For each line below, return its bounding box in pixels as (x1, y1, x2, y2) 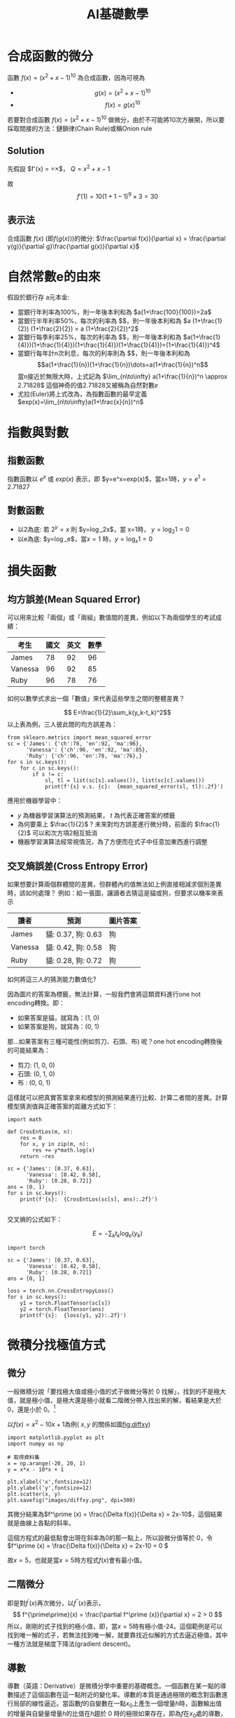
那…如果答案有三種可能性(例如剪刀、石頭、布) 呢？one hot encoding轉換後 (7, 1037, 222, 1045)
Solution (7, 144, 45, 156)
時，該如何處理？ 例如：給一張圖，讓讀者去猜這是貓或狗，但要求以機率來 (7, 888, 218, 897)
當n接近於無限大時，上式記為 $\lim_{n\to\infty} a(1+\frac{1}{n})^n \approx (17, 372, 228, 381)
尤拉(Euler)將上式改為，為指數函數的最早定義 (17, 390, 148, 398)
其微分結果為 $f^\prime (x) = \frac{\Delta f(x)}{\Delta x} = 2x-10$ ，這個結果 (7, 1510, 223, 1518)
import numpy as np (7, 1440, 64, 1447)
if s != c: (32, 771, 64, 778)
